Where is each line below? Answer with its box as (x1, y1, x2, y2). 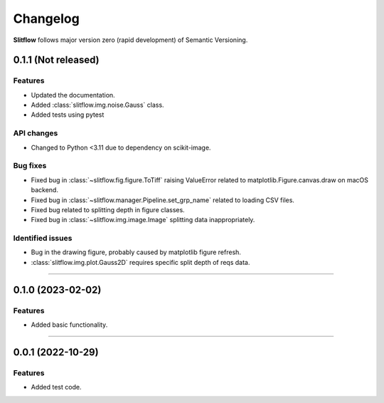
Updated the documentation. (31, 90, 115, 99)
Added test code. (31, 383, 82, 392)
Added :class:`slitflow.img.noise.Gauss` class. (31, 100, 164, 110)
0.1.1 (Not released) (13, 54, 100, 66)
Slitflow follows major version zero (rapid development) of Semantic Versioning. (13, 36, 248, 44)
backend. (31, 186, 58, 194)
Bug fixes (13, 161, 47, 171)
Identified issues (13, 234, 73, 244)
